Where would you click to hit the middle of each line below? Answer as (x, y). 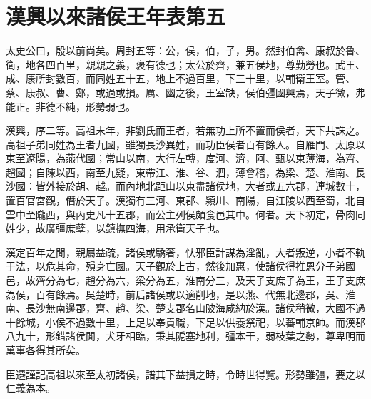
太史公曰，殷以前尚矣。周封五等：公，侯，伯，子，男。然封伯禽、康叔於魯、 (185, 50)
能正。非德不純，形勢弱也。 (71, 106)
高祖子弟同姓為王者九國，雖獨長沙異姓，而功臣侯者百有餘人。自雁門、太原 (181, 144)
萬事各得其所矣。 (46, 350)
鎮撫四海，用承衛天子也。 (165, 228)
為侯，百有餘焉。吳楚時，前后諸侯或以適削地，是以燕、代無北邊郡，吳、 (176, 294)
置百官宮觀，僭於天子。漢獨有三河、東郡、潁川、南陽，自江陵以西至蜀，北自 (185, 200)
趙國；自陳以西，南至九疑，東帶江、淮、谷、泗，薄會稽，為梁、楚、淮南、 (181, 172)
